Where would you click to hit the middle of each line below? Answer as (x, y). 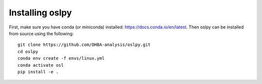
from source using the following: (41, 33)
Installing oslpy (41, 13)
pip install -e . (38, 72)
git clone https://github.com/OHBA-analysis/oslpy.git (84, 45)
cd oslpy (28, 51)
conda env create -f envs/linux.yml (61, 58)
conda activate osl (41, 65)
